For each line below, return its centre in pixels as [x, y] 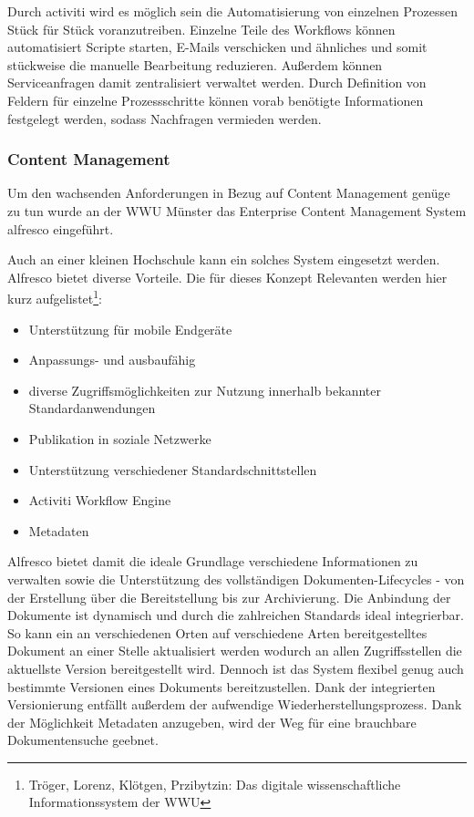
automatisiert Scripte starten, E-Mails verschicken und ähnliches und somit [217, 47]
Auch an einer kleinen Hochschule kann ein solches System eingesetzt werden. [224, 259]
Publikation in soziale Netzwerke [120, 438]
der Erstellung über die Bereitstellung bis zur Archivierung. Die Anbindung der [229, 597]
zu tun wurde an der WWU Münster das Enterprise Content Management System [237, 210]
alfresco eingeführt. [61, 228]
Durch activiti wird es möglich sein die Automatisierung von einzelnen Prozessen [233, 11]
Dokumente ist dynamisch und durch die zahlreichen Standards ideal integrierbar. [236, 615]
